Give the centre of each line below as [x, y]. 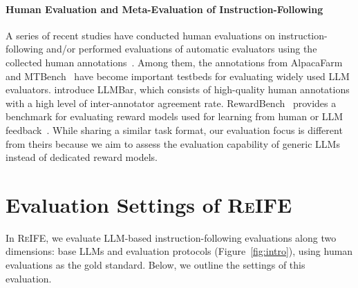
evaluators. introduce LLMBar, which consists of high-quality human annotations [178, 89]
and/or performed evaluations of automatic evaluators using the [182, 49]
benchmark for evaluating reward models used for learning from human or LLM [175, 116]
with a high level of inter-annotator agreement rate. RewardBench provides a [171, 103]
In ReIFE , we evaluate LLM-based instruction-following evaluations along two [171, 237]
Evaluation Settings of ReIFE [149, 204]
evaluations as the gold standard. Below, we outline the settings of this [156, 265]
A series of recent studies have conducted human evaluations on [141, 35]
